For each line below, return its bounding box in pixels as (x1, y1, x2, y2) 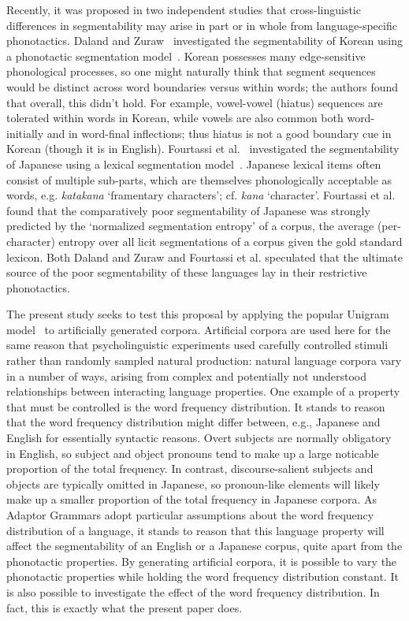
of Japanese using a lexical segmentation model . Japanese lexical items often (6, 155, 381, 172)
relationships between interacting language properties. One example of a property (6, 383, 400, 400)
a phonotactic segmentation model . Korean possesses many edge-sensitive (6, 47, 366, 64)
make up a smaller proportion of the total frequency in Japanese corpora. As (6, 491, 377, 508)
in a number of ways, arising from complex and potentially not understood (6, 367, 366, 384)
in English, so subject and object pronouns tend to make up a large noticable (6, 444, 379, 461)
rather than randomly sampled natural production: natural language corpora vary (6, 352, 402, 369)
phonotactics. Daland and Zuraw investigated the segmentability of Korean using (6, 32, 403, 49)
